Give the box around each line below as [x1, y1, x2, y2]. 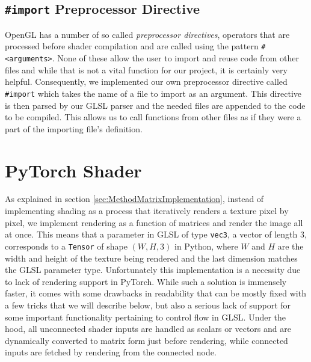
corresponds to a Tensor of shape [5, 239, 128, 252]
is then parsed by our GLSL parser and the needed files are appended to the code [5, 99, 306, 111]
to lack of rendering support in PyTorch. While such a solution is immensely [5, 275, 287, 287]
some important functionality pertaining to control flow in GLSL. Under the [5, 310, 286, 323]
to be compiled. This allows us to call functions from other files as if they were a [5, 111, 301, 123]
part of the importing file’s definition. [5, 122, 143, 135]
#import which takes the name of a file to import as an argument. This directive [5, 87, 301, 99]
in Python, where [174, 239, 238, 252]
